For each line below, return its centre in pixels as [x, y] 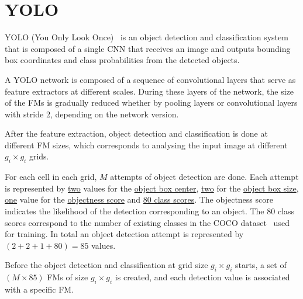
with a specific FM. [39, 289]
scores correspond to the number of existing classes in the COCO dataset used [147, 222]
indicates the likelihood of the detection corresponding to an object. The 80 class [150, 211]
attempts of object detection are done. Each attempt [204, 177]
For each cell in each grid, [51, 177]
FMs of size [68, 277]
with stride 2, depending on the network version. [92, 114]
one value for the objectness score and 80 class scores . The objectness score [139, 199]
